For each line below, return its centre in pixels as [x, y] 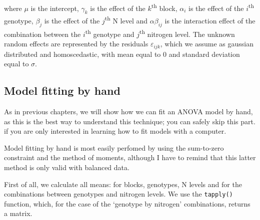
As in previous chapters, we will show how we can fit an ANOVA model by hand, [128, 111]
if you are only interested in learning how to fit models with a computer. [115, 131]
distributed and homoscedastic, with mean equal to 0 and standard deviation [122, 54]
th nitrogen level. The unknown [187, 33]
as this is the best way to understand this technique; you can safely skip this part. [130, 121]
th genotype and [110, 33]
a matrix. [18, 213]
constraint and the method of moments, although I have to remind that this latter [130, 157]
